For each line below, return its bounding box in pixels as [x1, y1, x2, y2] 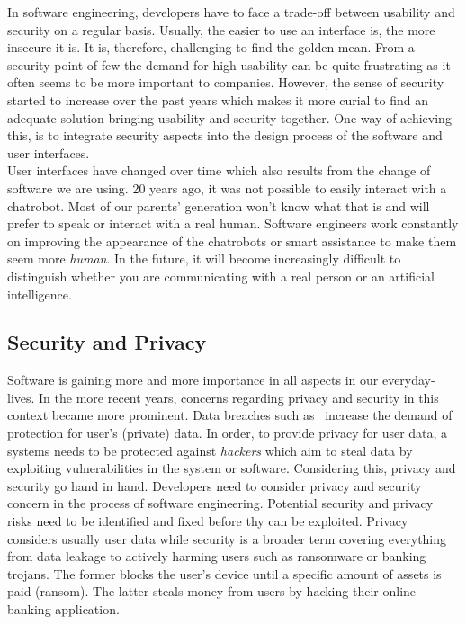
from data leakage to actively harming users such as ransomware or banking [7, 547, 426, 566]
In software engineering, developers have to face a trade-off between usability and [7, 3, 455, 21]
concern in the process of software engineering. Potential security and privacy [7, 494, 434, 513]
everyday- [381, 370, 435, 389]
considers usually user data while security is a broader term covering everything [7, 529, 447, 548]
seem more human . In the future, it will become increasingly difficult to [7, 249, 401, 268]
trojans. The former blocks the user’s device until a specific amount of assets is [7, 564, 442, 583]
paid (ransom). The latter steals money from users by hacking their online [7, 582, 417, 601]
